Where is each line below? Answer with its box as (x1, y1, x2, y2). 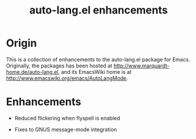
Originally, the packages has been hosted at (6, 62, 113, 69)
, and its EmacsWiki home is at (58, 68, 132, 75)
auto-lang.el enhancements (29, 4, 168, 17)
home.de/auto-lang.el (6, 68, 59, 75)
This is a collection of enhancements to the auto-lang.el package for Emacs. (6, 56, 191, 63)
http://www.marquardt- (113, 62, 170, 69)
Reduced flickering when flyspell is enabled (14, 114, 120, 121)
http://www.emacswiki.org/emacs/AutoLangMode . (6, 74, 128, 82)
